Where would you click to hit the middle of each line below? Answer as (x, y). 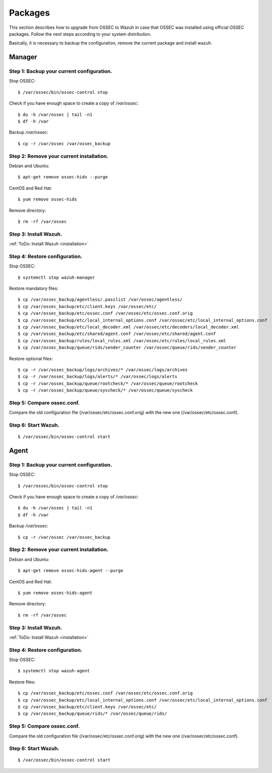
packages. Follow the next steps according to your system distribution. (80, 34)
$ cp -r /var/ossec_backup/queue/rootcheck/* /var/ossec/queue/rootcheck (108, 383)
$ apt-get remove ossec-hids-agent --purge (71, 571)
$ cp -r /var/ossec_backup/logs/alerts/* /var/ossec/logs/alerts (98, 377)
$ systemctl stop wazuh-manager (56, 277)
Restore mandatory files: (34, 288)
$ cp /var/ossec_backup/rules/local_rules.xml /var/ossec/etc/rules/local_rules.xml (122, 341)
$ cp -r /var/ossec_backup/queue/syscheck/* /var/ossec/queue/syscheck (105, 390)
